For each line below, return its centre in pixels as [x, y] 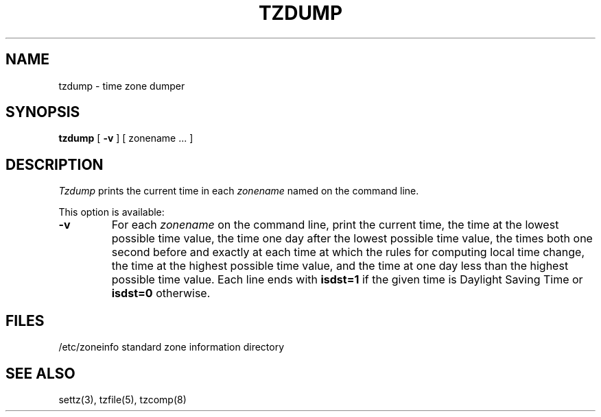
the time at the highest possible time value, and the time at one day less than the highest [340, 266]
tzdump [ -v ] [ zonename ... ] [126, 138]
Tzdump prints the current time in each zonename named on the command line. [239, 191]
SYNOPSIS [43, 112]
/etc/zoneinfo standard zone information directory [172, 347]
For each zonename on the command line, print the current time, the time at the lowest [335, 225]
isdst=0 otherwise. [161, 293]
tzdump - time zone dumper [122, 86]
